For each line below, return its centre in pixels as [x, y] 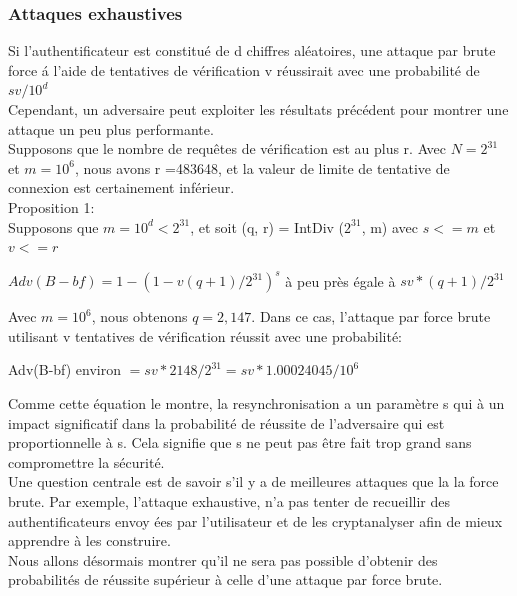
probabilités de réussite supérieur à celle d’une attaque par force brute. [225, 579]
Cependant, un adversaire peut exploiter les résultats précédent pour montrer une [258, 109]
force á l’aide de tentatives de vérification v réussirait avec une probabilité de [244, 69]
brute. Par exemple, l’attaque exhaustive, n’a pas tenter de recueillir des [229, 501]
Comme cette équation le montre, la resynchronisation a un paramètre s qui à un [256, 403]
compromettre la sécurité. [86, 461]
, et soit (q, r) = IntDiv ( [267, 226]
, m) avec [390, 226]
